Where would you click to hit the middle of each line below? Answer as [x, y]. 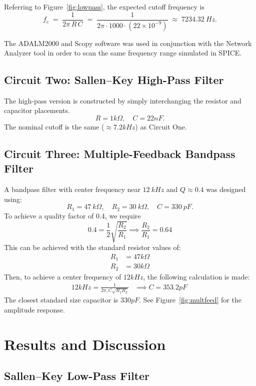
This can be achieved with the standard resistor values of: [92, 247]
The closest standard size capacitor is [61, 300]
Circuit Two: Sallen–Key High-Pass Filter [114, 80]
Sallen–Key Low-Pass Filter [77, 376]
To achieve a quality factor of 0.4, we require [72, 215]
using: [13, 199]
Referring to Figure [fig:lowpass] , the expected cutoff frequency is [104, 6]
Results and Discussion [85, 344]
